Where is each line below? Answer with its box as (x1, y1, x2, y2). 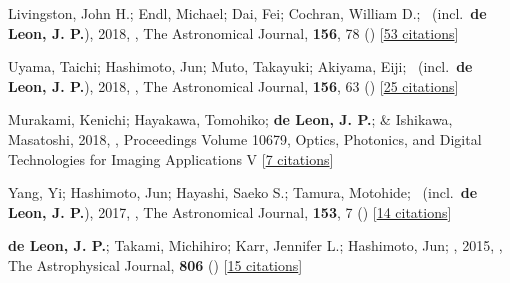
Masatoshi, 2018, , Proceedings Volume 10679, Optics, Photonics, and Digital (8, 128, 482, 149)
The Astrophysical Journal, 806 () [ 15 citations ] (8, 254, 303, 275)
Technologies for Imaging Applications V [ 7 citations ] (8, 148, 334, 169)
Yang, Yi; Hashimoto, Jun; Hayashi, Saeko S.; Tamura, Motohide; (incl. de (8, 182, 478, 203)
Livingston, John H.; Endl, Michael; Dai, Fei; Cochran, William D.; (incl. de (8, 3, 487, 23)
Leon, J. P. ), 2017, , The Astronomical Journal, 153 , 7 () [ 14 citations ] (8, 201, 452, 222)
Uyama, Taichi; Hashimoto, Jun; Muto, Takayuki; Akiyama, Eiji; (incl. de (8, 56, 473, 77)
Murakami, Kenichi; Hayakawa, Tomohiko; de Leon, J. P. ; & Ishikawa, (8, 109, 453, 130)
